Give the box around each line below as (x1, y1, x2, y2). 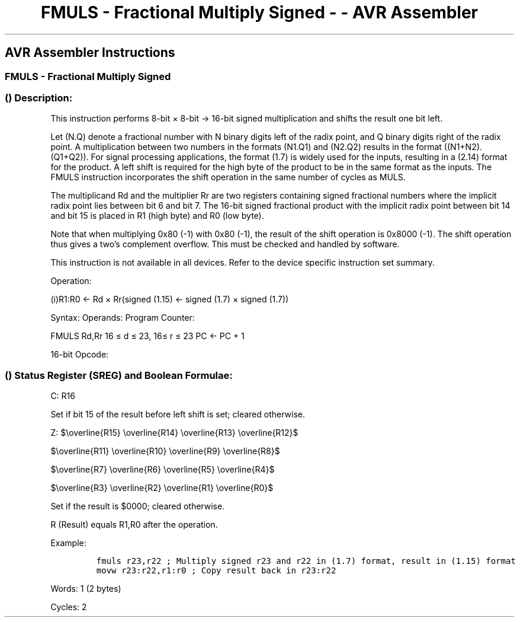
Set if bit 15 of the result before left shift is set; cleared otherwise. (50, 409, 306, 420)
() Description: (5, 91, 73, 104)
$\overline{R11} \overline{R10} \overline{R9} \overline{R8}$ (50, 446, 280, 457)
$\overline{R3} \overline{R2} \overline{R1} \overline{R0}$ (50, 483, 274, 493)
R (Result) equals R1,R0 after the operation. (50, 519, 218, 530)
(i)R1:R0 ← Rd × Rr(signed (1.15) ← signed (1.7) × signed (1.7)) (50, 294, 289, 305)
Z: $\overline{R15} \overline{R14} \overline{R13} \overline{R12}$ (50, 428, 298, 438)
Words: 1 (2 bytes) (50, 583, 121, 594)
